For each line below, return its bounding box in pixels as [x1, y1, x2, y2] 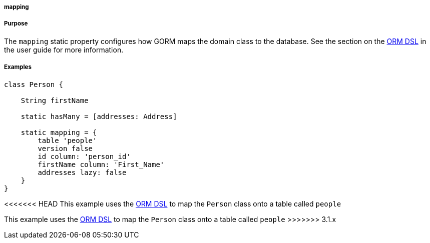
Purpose [4, 20, 28, 27]
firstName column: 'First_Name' [38, 160, 165, 168]
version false [38, 144, 93, 152]
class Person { [4, 80, 64, 88]
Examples [4, 63, 32, 71]
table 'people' [38, 136, 97, 144]
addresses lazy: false [38, 168, 127, 176]
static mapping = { [21, 128, 97, 136]
